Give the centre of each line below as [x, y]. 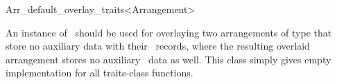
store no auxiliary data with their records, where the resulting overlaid [158, 46]
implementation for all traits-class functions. [100, 73]
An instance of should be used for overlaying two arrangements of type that [169, 32]
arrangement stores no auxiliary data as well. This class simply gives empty [168, 59]
